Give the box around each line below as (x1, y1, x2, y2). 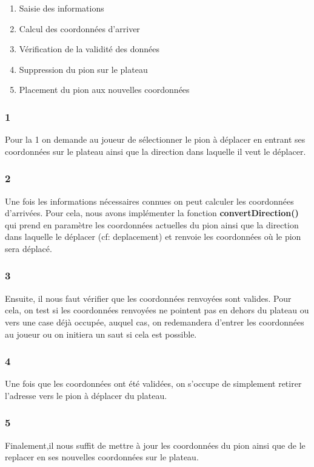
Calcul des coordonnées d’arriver (19, 22, 140, 35)
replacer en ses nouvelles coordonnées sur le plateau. (5, 451, 199, 463)
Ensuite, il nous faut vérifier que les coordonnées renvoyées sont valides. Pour (5, 291, 292, 304)
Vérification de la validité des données (19, 43, 159, 55)
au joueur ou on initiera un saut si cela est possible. (5, 327, 197, 340)
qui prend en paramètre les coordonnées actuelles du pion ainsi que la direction (5, 218, 299, 231)
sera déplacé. (5, 242, 52, 254)
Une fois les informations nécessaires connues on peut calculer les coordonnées (5, 194, 294, 207)
